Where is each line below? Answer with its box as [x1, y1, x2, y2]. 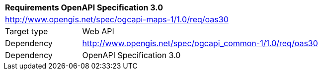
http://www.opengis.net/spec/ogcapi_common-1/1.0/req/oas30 [82, 38, 318, 48]
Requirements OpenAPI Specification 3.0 [5, 2, 163, 12]
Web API [82, 26, 114, 36]
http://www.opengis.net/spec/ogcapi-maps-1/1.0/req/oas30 [5, 14, 229, 24]
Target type [5, 26, 48, 36]
